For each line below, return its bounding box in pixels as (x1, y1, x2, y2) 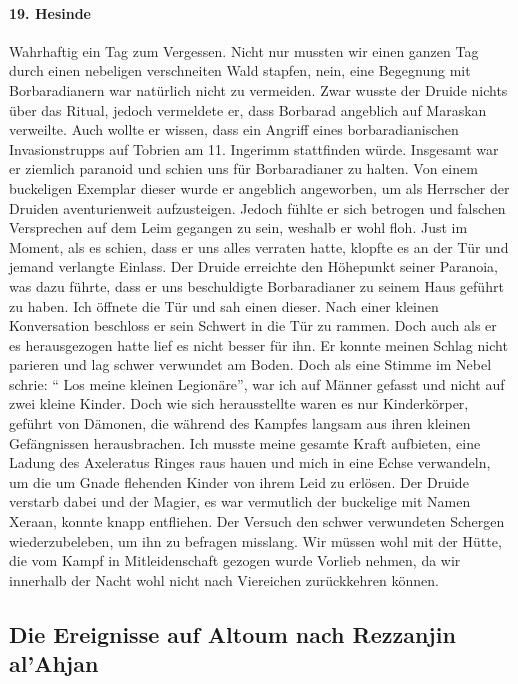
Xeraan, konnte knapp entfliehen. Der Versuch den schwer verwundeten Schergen (9, 511, 505, 532)
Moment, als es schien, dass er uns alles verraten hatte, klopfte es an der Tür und (9, 236, 509, 257)
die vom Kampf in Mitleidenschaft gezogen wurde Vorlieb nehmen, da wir (9, 550, 461, 571)
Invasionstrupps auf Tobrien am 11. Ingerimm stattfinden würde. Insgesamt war (9, 138, 499, 159)
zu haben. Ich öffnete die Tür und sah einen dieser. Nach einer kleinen (9, 295, 439, 316)
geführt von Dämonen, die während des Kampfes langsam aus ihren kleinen (9, 413, 471, 434)
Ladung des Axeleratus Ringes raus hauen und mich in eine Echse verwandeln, (9, 452, 491, 473)
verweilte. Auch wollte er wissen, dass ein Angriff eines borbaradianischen (9, 119, 459, 140)
